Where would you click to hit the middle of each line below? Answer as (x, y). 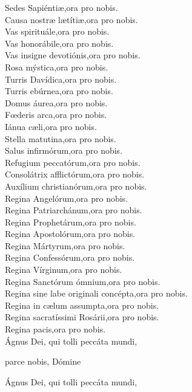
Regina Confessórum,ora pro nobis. (70, 257)
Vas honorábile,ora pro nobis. (59, 43)
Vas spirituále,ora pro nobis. (57, 31)
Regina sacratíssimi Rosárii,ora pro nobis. (82, 317)
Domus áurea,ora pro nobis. (56, 102)
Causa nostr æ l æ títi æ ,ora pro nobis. (71, 19)
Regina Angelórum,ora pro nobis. (67, 198)
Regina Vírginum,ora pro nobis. (64, 270)
